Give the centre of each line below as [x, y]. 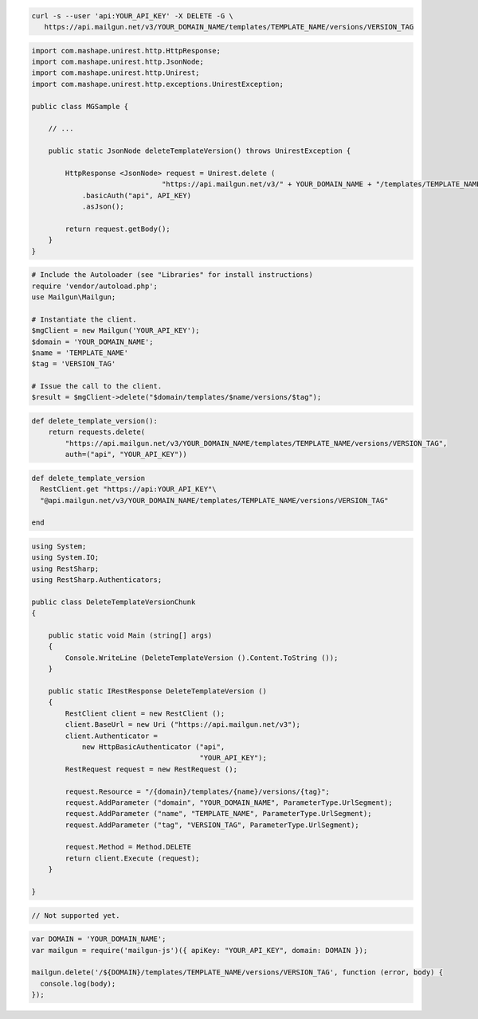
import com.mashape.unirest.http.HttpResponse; [126, 51]
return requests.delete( [97, 432]
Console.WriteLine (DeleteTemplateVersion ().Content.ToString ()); [202, 658]
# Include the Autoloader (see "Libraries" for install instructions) [172, 275]
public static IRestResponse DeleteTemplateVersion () [157, 691]
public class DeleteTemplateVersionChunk [114, 602]
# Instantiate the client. [84, 319]
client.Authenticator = [112, 736]
